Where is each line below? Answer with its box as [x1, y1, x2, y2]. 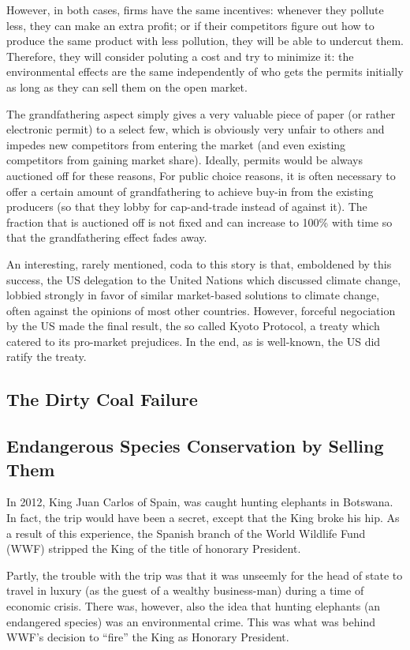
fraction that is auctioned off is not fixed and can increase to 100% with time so [6, 213, 393, 230]
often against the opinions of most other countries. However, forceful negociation [6, 302, 396, 318]
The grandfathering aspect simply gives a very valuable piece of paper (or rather [6, 105, 396, 122]
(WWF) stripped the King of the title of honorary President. [6, 540, 301, 557]
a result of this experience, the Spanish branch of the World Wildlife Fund [6, 524, 366, 541]
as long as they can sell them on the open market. [6, 78, 248, 95]
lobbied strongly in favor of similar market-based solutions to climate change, [6, 287, 380, 303]
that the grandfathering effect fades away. [6, 229, 207, 246]
